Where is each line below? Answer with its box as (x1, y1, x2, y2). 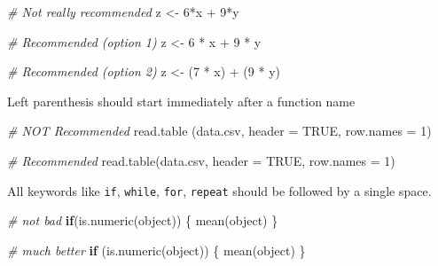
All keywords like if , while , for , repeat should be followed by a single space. (7, 181, 432, 199)
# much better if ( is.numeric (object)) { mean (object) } (7, 240, 306, 259)
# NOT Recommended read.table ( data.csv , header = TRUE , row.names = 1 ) (7, 121, 432, 140)
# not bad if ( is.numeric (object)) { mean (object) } (7, 211, 278, 230)
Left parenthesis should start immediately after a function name (7, 91, 356, 110)
